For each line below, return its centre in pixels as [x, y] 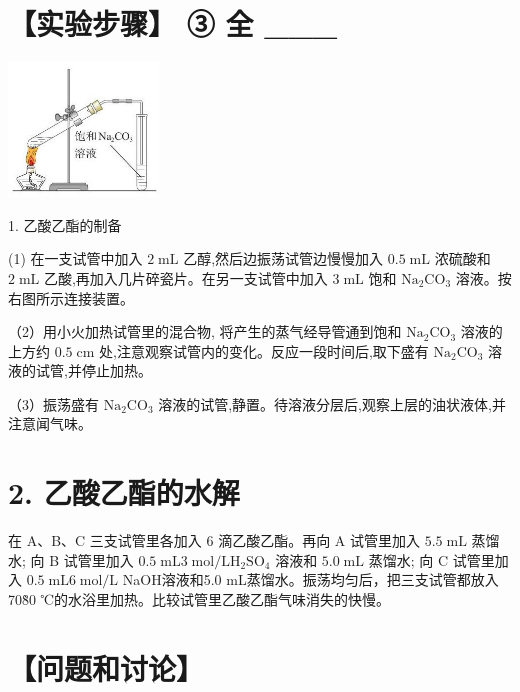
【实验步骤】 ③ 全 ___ [173, 23]
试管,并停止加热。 [93, 370]
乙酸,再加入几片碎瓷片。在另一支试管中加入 [185, 277]
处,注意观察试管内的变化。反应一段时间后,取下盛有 [264, 350]
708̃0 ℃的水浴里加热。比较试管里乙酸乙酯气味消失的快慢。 [199, 598]
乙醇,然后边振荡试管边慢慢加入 [283, 258]
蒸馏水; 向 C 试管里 [431, 559]
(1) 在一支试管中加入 [75, 258]
